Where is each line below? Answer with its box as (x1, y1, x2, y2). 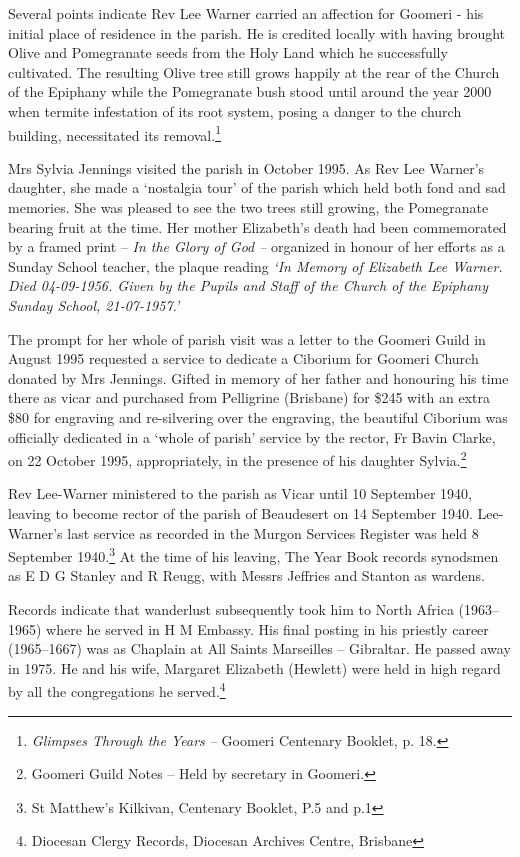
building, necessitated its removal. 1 (8, 121, 222, 145)
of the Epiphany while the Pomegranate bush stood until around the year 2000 (8, 81, 492, 102)
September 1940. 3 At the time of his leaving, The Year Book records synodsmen (8, 543, 499, 566)
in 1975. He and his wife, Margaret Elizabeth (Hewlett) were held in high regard (8, 657, 501, 678)
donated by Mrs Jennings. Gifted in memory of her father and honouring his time (8, 367, 509, 388)
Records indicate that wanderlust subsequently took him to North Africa (8, 599, 454, 619)
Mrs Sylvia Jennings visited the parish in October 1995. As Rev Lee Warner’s (8, 157, 485, 178)
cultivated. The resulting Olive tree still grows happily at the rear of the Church (8, 61, 500, 82)
